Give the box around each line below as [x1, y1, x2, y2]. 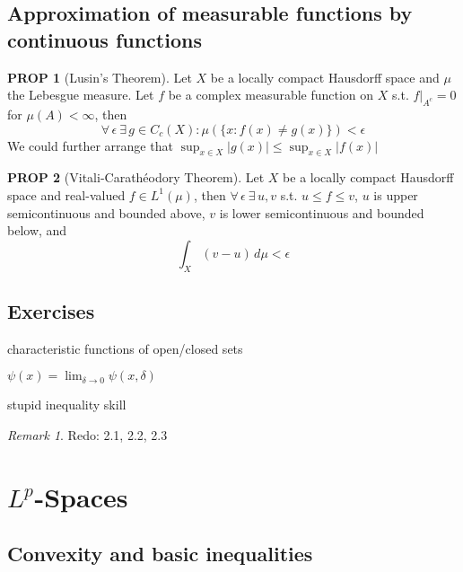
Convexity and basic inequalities [7, 540, 313, 568]
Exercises [7, 296, 95, 324]
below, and [7, 221, 67, 240]
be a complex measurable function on [168, 85, 374, 104]
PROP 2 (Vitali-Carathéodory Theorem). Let [7, 168, 265, 187]
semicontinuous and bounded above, [7, 203, 205, 222]
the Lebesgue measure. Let [7, 85, 154, 104]
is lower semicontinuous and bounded [219, 203, 424, 222]
